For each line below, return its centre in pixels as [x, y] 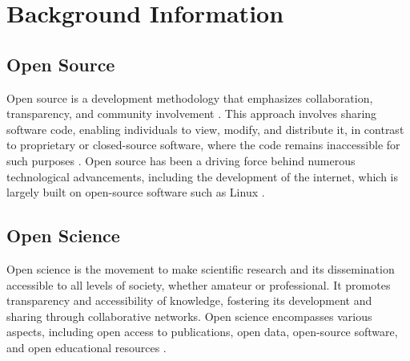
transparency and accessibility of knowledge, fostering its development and [189, 300]
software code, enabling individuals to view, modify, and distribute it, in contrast [205, 129]
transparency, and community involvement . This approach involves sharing [192, 114]
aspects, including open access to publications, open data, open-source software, [202, 332]
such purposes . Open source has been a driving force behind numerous [181, 160]
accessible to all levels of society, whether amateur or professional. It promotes [199, 284]
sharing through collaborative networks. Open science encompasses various [189, 316]
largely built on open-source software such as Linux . [136, 192]
